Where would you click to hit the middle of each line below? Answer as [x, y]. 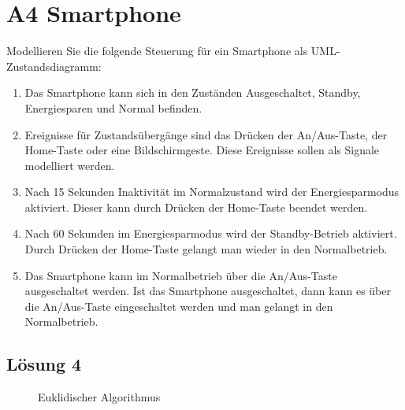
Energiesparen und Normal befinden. [113, 107]
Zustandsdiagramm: [54, 66]
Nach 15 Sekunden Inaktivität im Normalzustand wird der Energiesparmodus [212, 192]
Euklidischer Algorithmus [99, 397]
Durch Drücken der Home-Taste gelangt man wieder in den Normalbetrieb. [206, 249]
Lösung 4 [44, 364]
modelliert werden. [70, 165]
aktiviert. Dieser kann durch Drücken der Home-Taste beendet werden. [196, 207]
